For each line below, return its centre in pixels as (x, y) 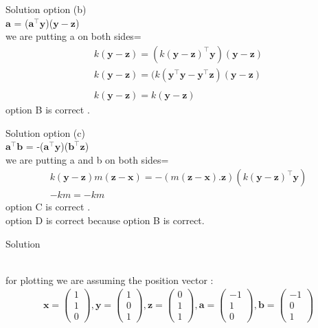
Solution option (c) (45, 132)
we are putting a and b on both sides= (87, 159)
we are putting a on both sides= (73, 36)
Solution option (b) (46, 9)
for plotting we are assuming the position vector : (110, 280)
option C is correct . (48, 207)
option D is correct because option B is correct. (105, 220)
